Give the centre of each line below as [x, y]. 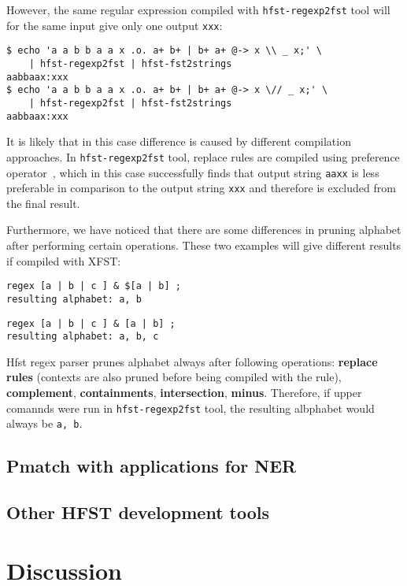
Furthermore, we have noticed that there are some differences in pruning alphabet [204, 230]
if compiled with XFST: [64, 260]
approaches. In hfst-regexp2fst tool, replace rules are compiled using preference [203, 156]
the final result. [43, 203]
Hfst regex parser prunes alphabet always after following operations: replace [192, 361]
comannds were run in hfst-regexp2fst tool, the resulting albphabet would [191, 408]
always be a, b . [44, 423]
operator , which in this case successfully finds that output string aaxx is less [193, 172]
